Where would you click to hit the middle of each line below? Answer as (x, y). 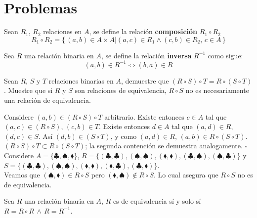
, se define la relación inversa (147, 55)
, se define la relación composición (143, 31)
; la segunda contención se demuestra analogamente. (164, 146)
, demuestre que (145, 80)
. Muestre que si (28, 90)
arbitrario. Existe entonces (144, 116)
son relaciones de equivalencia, (121, 90)
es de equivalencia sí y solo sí (157, 201)
